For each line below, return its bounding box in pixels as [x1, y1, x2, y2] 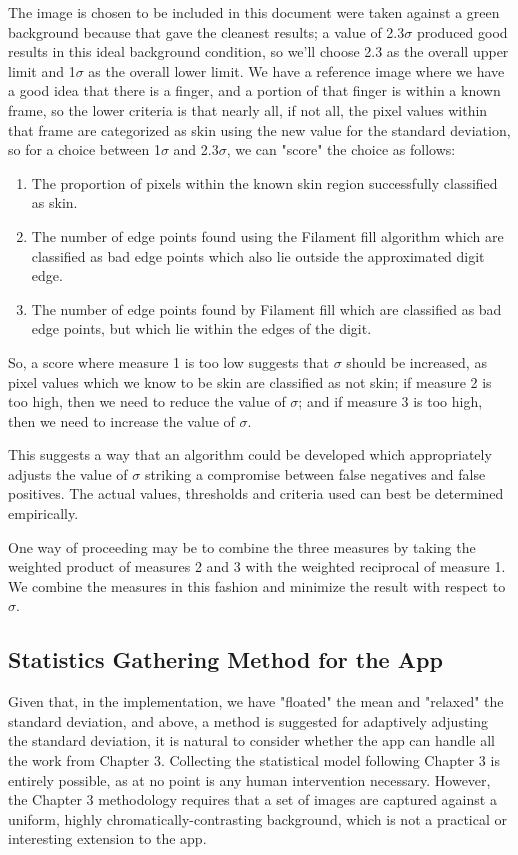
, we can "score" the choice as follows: [226, 139, 456, 160]
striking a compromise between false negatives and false [144, 463, 486, 484]
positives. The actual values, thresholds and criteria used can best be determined [8, 483, 504, 504]
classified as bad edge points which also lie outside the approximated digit [31, 245, 485, 266]
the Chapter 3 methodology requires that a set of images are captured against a [8, 789, 497, 810]
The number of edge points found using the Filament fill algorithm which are [31, 225, 504, 246]
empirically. [8, 503, 79, 524]
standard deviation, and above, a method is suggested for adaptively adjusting [8, 710, 489, 731]
